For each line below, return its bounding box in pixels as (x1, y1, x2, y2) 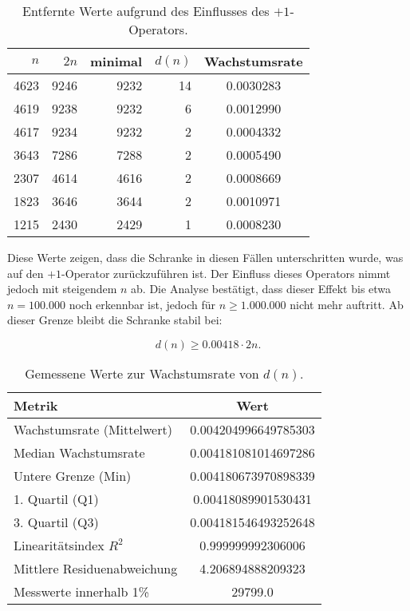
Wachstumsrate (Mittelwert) (14, 419, 172, 438)
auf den (7, 264, 44, 281)
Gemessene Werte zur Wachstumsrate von (25, 363, 259, 383)
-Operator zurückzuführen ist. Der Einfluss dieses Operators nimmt (61, 264, 391, 281)
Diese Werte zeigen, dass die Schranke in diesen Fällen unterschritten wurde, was (7, 249, 404, 265)
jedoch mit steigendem (7, 280, 117, 297)
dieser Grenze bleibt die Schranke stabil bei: (7, 311, 223, 328)
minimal (90, 52, 143, 70)
